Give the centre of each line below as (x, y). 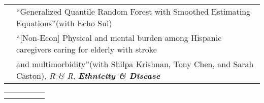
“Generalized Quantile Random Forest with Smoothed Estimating (134, 11)
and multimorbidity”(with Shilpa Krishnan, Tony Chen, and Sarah (135, 64)
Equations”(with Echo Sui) (64, 23)
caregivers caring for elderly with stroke (87, 49)
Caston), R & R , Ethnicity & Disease (88, 75)
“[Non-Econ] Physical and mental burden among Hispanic (119, 38)
